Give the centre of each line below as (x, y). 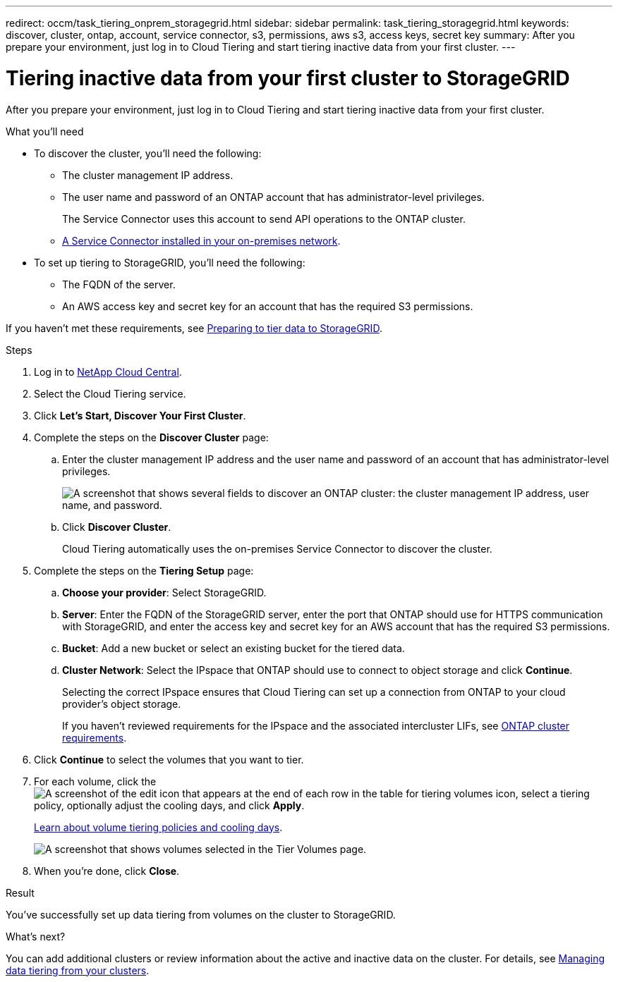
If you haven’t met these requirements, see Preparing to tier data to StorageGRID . (194, 328)
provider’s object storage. (122, 704)
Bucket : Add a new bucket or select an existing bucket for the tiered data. (234, 648)
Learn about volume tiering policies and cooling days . (158, 827)
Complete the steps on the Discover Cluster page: (151, 437)
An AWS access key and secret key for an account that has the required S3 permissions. (268, 306)
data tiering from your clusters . (78, 970)
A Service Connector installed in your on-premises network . (201, 240)
